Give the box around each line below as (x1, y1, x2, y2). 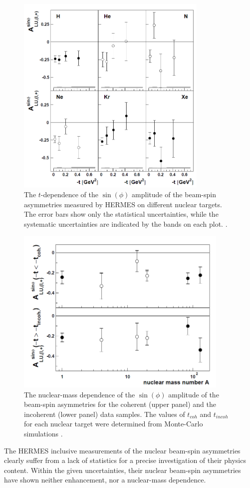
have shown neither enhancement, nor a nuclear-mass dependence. (4, 474, 206, 485)
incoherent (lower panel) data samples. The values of (24, 408, 185, 419)
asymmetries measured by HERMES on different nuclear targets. (24, 199, 222, 209)
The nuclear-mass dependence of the (24, 389, 135, 399)
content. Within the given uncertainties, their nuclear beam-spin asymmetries (4, 464, 241, 475)
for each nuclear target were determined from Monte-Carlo (24, 418, 203, 429)
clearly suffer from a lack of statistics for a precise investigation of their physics (4, 455, 246, 465)
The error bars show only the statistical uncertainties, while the (24, 209, 219, 219)
